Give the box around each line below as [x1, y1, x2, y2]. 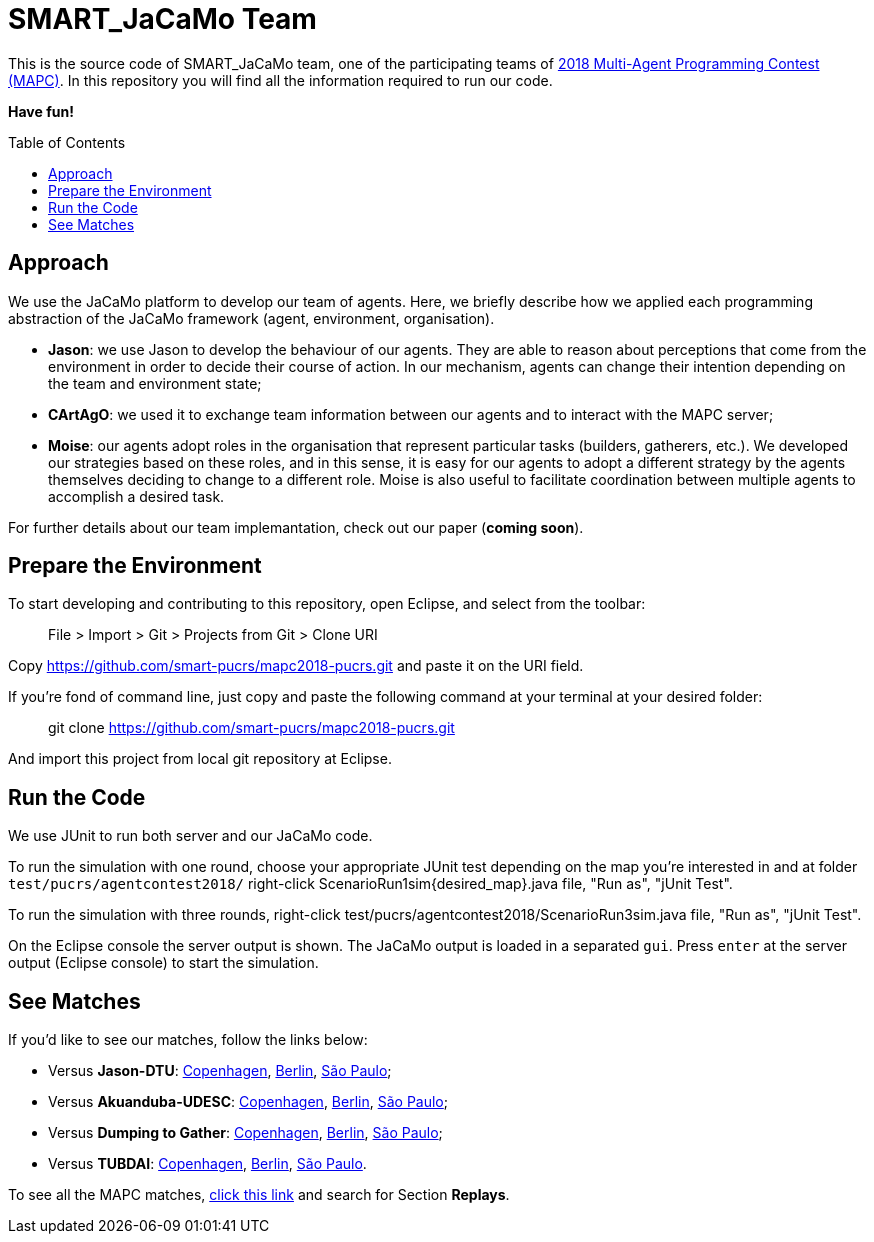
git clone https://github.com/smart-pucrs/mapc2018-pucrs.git [48, 719, 455, 737]
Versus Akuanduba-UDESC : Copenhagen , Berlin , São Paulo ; [48, 1093, 448, 1111]
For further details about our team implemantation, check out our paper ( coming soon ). [8, 518, 584, 536]
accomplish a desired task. [48, 487, 225, 505]
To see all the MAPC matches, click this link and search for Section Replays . [8, 1186, 510, 1204]
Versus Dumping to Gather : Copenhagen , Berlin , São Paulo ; [48, 1124, 443, 1142]
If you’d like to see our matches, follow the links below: [8, 1031, 368, 1049]
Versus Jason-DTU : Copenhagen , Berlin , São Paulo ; [48, 1062, 392, 1080]
